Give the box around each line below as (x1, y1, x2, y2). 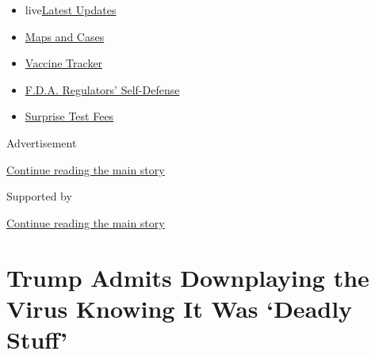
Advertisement (6, 134, 77, 151)
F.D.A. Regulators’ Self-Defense (25, 81, 180, 97)
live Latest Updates (25, 2, 117, 17)
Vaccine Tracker (25, 55, 103, 71)
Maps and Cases (25, 28, 105, 44)
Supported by (6, 188, 72, 204)
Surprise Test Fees (25, 108, 114, 124)
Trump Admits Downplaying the (6, 261, 369, 293)
